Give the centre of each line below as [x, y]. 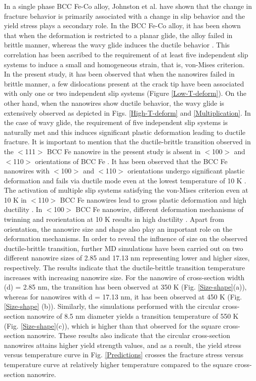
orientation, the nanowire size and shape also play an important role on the [118, 229]
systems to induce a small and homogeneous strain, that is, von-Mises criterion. [124, 64]
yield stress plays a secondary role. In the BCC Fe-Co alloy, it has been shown [122, 25]
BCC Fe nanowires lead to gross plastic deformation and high [153, 199]
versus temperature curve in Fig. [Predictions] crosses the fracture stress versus [124, 355]
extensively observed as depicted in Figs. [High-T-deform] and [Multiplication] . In [128, 112]
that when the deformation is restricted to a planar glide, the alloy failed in [118, 35]
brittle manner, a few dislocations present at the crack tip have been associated [124, 83]
